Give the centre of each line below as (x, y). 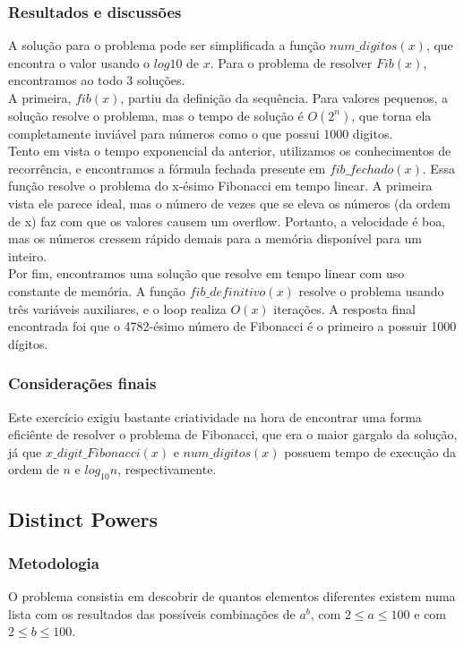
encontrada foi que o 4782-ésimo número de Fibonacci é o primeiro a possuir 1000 (232, 326)
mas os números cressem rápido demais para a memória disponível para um (215, 238)
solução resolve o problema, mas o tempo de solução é (156, 115)
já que (25, 451)
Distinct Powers (83, 518)
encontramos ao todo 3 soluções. (97, 80)
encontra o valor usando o (79, 62)
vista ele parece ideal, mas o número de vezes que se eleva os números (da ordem (229, 203)
